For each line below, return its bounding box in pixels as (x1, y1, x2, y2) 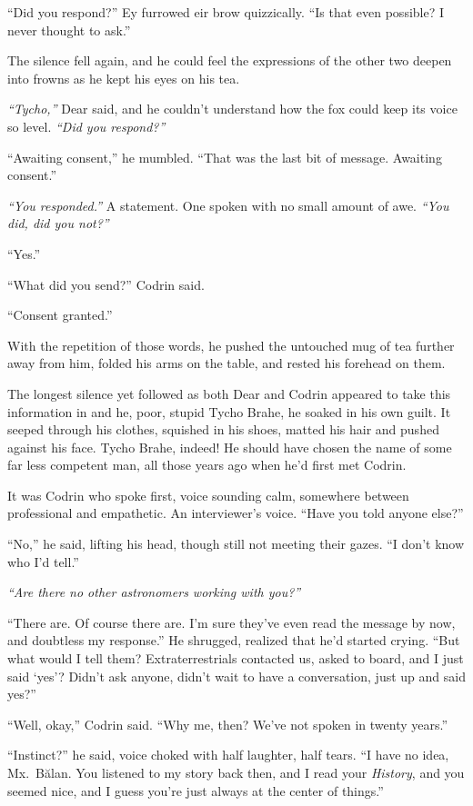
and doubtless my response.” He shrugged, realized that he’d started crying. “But (7, 631, 460, 650)
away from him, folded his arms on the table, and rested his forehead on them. (7, 353, 446, 373)
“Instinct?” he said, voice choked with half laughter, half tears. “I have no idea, (7, 745, 449, 764)
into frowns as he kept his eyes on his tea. (7, 68, 240, 87)
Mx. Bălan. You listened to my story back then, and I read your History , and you (7, 763, 465, 781)
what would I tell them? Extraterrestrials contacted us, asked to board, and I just (7, 649, 464, 668)
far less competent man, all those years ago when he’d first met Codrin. (7, 455, 407, 474)
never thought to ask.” (7, 20, 131, 39)
